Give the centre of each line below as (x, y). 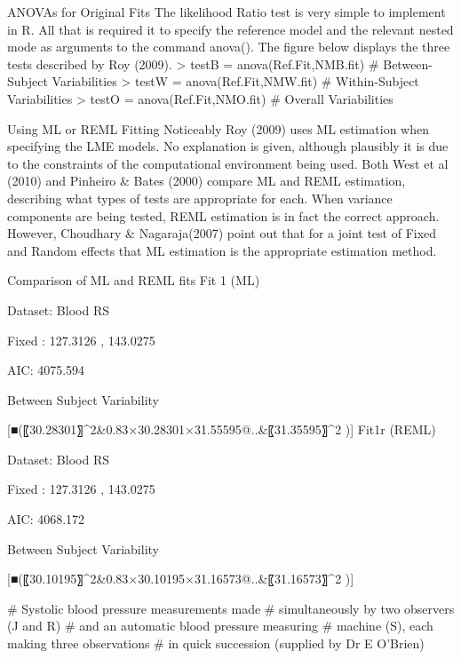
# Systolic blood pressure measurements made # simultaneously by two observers (231, 608)
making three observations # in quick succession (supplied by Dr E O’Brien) (216, 643)
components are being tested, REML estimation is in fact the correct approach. (223, 215)
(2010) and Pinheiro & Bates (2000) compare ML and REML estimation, (207, 181)
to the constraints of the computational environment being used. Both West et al (228, 163)
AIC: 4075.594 (46, 370)
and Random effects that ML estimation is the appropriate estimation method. (222, 250)
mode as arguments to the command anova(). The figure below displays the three (229, 47)
